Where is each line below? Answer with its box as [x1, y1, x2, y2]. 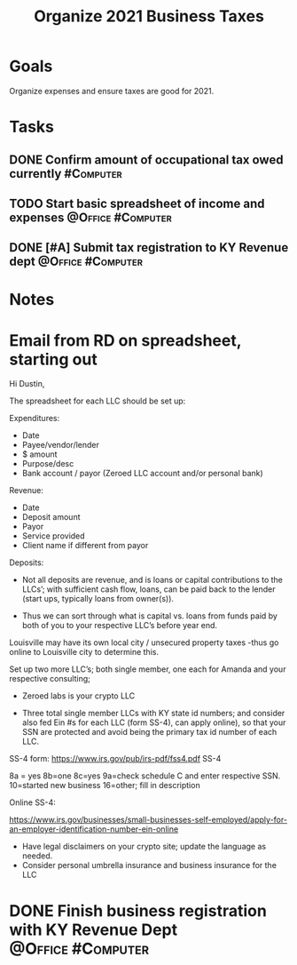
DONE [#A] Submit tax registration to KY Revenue [9, 240, 289, 255]
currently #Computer [9, 166, 122, 181]
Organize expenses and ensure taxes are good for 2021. [9, 85, 215, 96]
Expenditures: [9, 413, 60, 424]
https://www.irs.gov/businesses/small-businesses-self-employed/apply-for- [9, 815, 288, 825]
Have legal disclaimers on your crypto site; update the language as [21, 841, 267, 852]
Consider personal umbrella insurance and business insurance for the [21, 860, 277, 871]
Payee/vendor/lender [21, 440, 100, 451]
